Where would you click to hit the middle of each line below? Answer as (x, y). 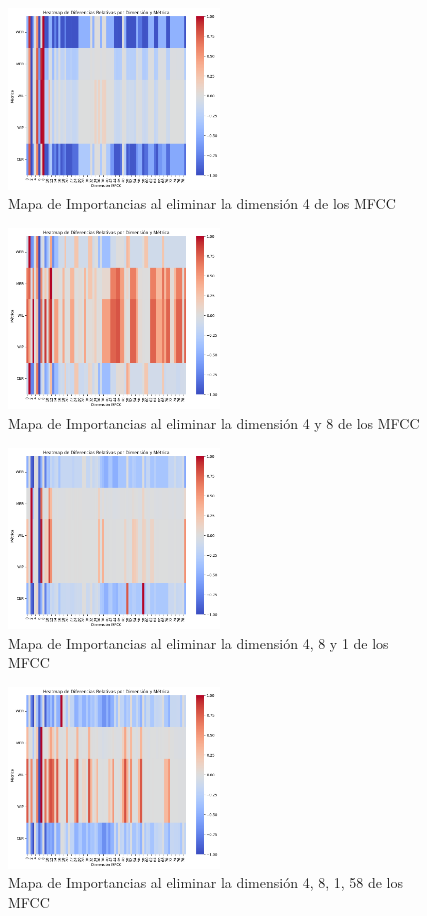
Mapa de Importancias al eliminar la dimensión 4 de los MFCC (202, 203)
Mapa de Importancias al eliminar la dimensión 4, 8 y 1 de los (198, 642)
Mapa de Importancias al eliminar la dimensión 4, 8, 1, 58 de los (206, 882)
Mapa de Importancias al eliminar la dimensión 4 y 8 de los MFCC (214, 422)
